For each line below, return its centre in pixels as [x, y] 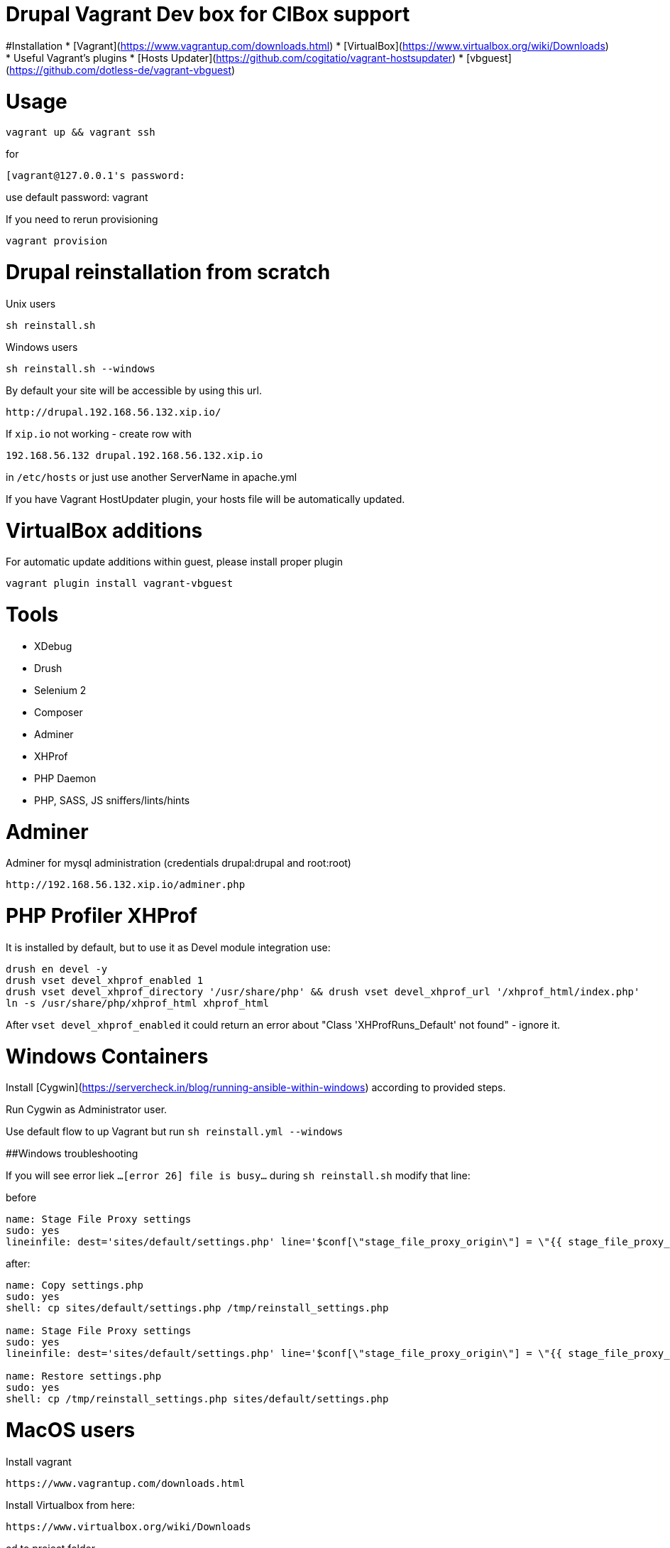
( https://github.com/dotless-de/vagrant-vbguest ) [121, 70]
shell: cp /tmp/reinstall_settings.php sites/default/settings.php [197, 1399]
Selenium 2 [60, 690]
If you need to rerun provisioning [82, 220]
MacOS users [71, 1430]
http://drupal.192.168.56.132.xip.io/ [114, 412]
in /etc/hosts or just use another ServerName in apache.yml [152, 477]
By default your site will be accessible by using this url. [134, 390]
